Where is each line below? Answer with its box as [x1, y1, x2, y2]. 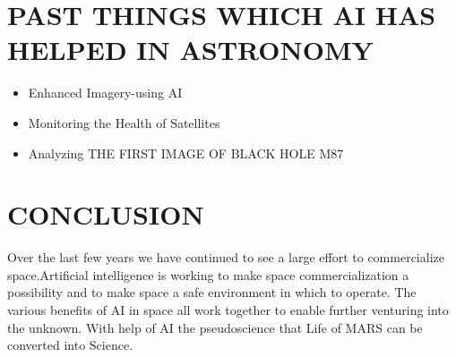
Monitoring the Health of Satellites [28, 113, 220, 132]
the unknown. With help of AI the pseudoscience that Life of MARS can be [7, 318, 423, 336]
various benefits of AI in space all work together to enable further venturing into [7, 301, 449, 319]
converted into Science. [7, 336, 133, 354]
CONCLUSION [7, 196, 204, 233]
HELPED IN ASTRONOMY [7, 31, 374, 68]
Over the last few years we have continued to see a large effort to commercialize [7, 248, 444, 267]
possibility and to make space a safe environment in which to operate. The [7, 283, 417, 302]
